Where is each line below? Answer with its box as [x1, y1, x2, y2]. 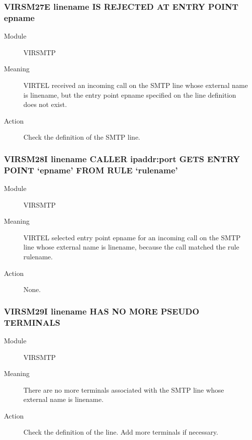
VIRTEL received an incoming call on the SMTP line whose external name [23, 80, 248, 90]
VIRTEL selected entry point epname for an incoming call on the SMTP [23, 232, 241, 242]
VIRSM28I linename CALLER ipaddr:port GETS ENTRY [4, 152, 240, 165]
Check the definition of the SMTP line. [23, 132, 140, 142]
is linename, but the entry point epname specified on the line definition [23, 89, 236, 100]
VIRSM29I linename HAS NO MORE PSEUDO [4, 305, 199, 317]
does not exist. [23, 99, 67, 109]
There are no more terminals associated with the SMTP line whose [23, 384, 224, 395]
